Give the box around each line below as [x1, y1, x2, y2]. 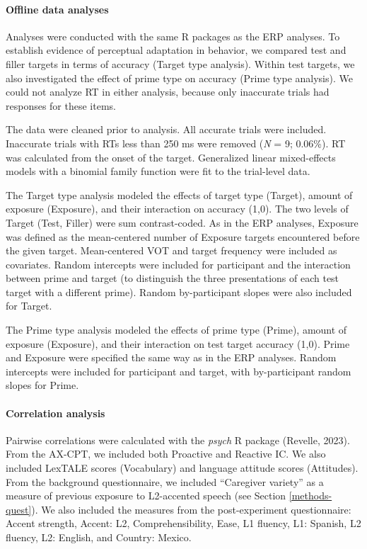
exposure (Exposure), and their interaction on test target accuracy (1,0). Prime [6, 336, 350, 351]
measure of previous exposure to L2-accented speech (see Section [6, 488, 286, 503]
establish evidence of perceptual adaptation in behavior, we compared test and [6, 43, 346, 57]
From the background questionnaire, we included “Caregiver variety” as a [6, 474, 324, 489]
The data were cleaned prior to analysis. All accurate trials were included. [6, 122, 327, 137]
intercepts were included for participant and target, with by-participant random [6, 363, 351, 378]
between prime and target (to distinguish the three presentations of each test [6, 271, 339, 285]
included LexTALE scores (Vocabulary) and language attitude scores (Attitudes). [6, 460, 359, 475]
